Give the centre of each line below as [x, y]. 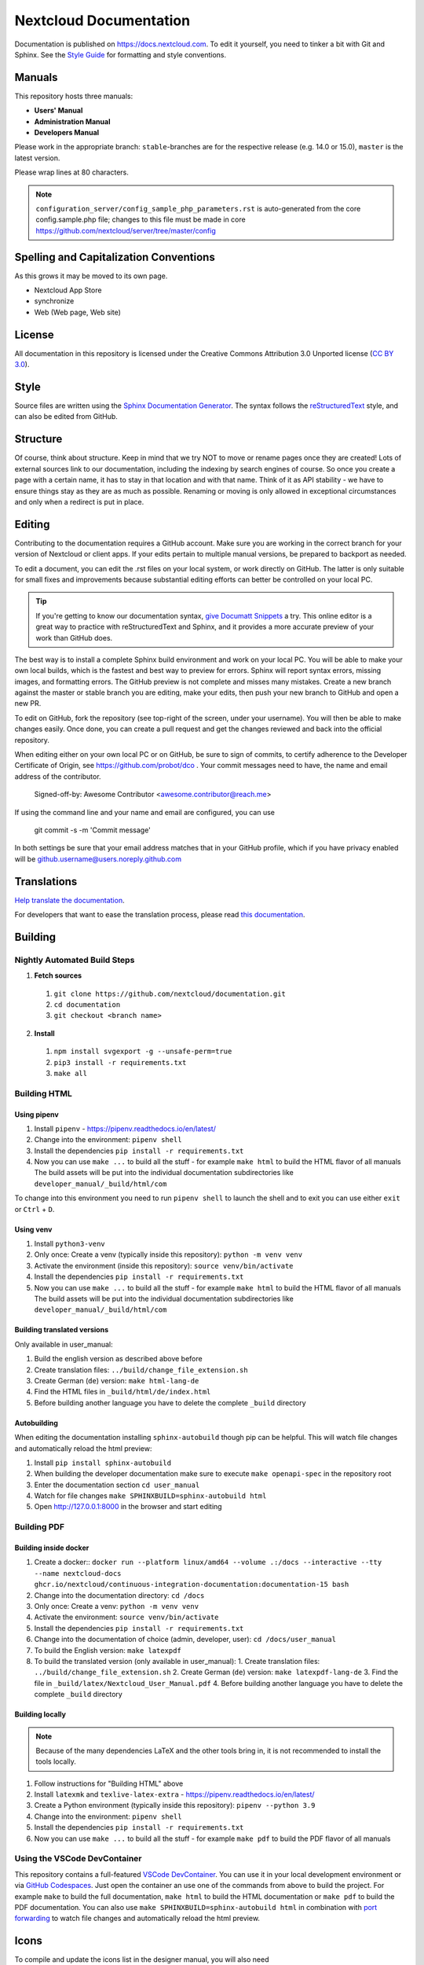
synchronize [54, 301]
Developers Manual [67, 133]
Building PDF [40, 1527]
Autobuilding [37, 1423]
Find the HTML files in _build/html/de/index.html [122, 1392]
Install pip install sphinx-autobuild [103, 1463]
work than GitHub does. [74, 637]
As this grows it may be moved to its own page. [91, 276]
